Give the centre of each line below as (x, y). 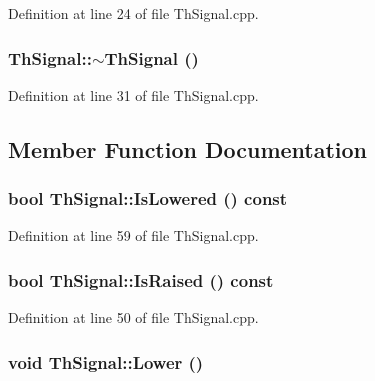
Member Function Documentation (188, 148)
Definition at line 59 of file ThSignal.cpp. (133, 235)
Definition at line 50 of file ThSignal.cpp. (133, 317)
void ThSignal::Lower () (106, 361)
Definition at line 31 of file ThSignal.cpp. (133, 94)
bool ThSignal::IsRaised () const (141, 279)
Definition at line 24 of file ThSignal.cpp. (133, 13)
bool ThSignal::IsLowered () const (148, 198)
